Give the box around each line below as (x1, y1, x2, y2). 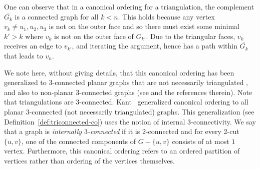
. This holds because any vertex (118, 11, 215, 21)
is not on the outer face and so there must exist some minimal (49, 21, 239, 31)
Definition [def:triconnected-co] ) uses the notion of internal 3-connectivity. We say (4, 116, 256, 126)
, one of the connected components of (22, 135, 136, 146)
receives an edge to (4, 40, 62, 51)
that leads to (4, 50, 43, 60)
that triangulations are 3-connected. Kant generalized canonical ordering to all (4, 96, 248, 107)
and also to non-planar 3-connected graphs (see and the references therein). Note (4, 86, 252, 97)
